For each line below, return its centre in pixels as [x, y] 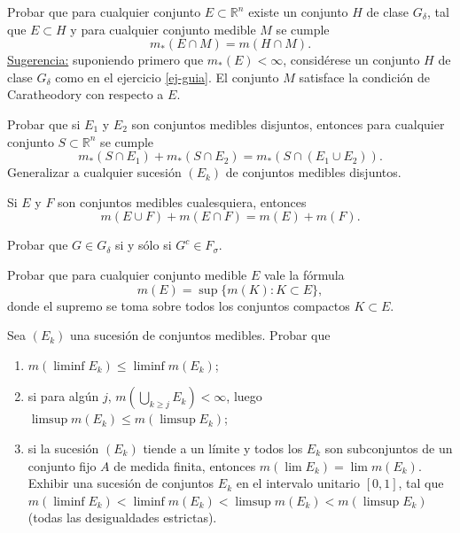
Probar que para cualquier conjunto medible [127, 274]
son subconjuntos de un [389, 448]
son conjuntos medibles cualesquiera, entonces [182, 201]
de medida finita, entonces [185, 465]
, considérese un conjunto [351, 60]
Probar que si [44, 124]
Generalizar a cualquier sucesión [94, 172]
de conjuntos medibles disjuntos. [313, 172]
